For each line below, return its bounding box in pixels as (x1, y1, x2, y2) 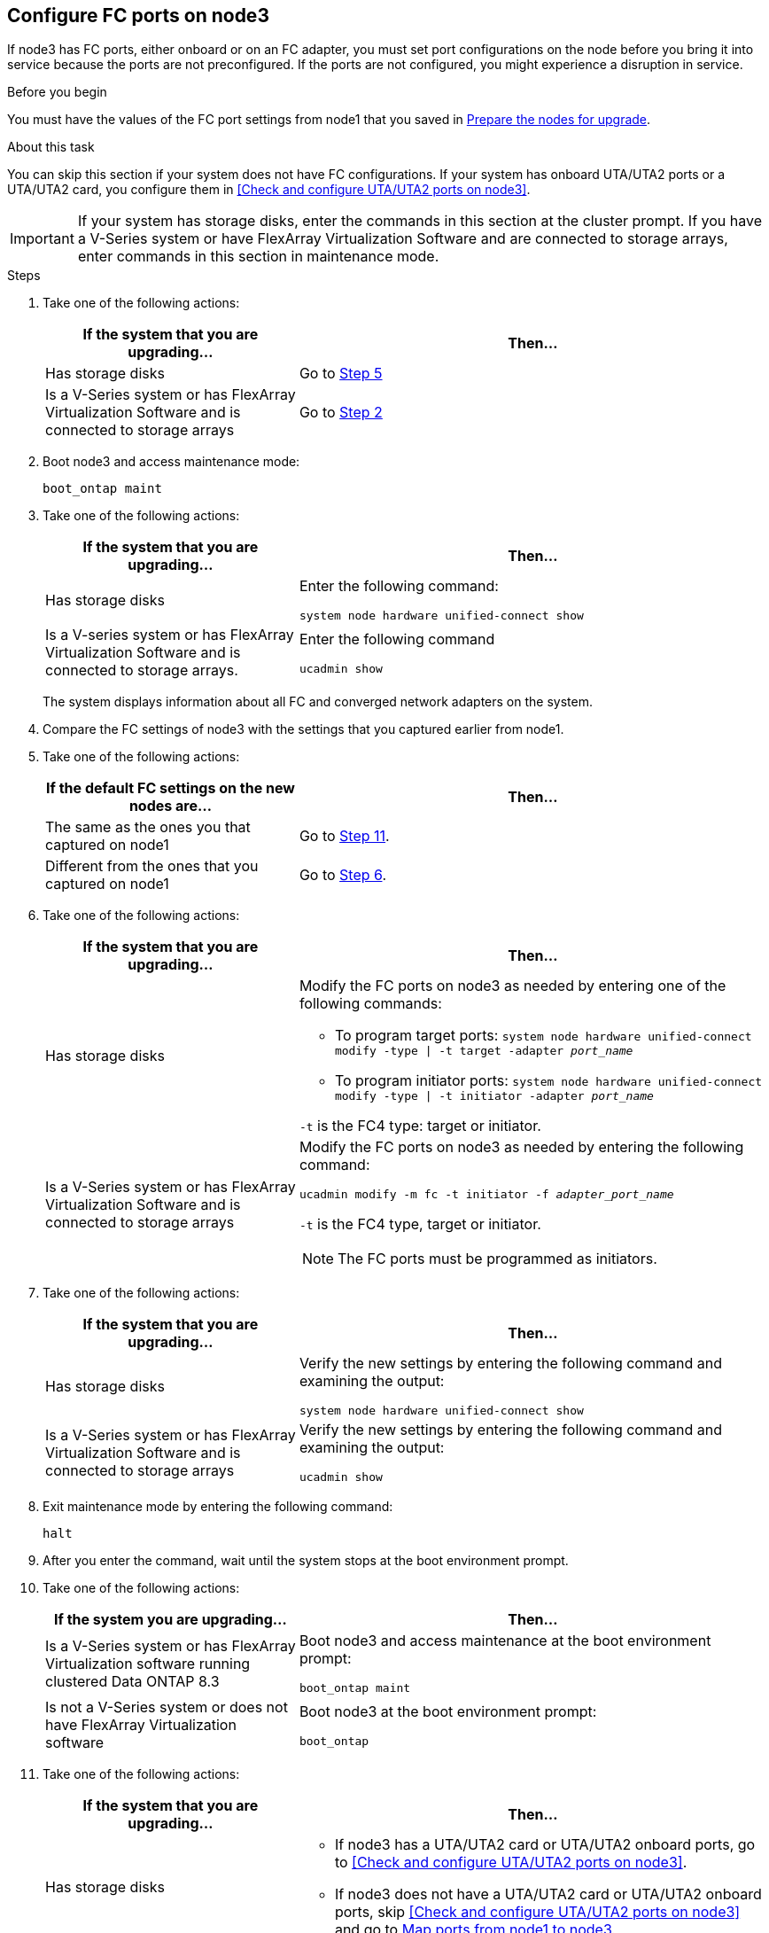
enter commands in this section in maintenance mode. (77, 247, 439, 266)
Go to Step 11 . (299, 827, 390, 846)
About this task (7, 139, 95, 155)
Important (10, 230, 74, 248)
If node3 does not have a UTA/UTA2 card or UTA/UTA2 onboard (334, 1885, 762, 1904)
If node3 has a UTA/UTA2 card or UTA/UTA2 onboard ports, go (334, 1836, 756, 1854)
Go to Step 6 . (299, 866, 387, 885)
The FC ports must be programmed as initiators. (337, 1250, 657, 1268)
